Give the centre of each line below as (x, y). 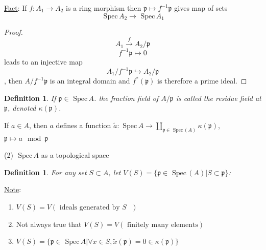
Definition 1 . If (30, 98)
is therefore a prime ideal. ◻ (202, 81)
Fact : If (16, 8)
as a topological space (75, 155)
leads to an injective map (43, 61)
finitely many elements (163, 225)
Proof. (14, 32)
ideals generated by (90, 208)
